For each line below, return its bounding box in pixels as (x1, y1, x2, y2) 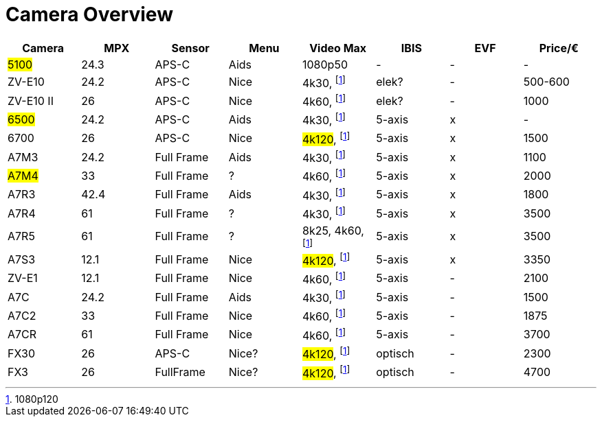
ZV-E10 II (8, 93, 54, 108)
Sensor (171, 40, 210, 55)
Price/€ (539, 40, 579, 55)
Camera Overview (5, 3, 173, 26)
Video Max (309, 40, 367, 55)
